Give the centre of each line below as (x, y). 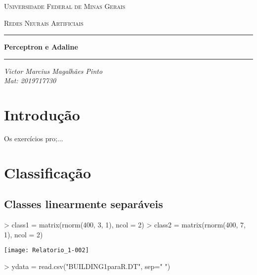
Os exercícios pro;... (34, 138)
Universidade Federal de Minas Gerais (65, 6)
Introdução (42, 115)
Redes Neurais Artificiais (44, 23)
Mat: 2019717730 (30, 81)
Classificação (48, 172)
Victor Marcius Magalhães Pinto (53, 71)
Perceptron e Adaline (41, 47)
